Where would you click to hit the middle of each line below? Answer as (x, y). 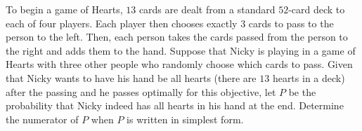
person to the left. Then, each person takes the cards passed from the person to (177, 37)
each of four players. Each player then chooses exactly (122, 23)
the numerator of (42, 119)
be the (302, 91)
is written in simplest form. (185, 119)
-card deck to (317, 9)
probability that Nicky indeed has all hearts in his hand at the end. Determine (175, 105)
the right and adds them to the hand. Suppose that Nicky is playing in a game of (181, 50)
